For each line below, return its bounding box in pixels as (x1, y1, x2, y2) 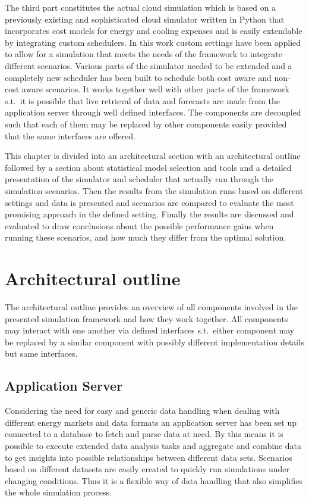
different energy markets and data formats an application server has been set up (5, 416, 297, 428)
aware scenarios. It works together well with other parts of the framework (21, 83, 289, 95)
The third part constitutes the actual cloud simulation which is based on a (5, 1, 276, 13)
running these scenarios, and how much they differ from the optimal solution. (5, 231, 286, 244)
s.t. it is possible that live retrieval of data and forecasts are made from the (5, 94, 280, 107)
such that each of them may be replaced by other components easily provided (5, 117, 287, 130)
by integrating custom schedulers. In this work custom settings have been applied (5, 36, 301, 48)
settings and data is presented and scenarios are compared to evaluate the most (5, 196, 294, 208)
